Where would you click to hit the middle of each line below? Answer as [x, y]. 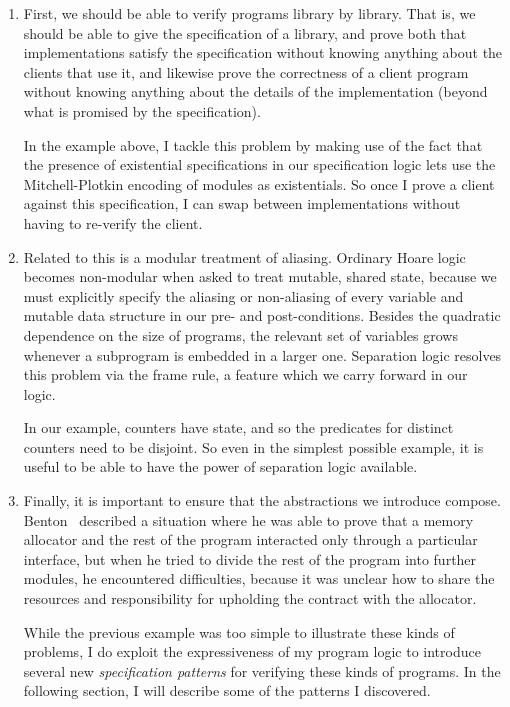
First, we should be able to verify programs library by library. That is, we [249, 13]
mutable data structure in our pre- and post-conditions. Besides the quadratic [262, 315]
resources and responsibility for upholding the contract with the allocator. [250, 598]
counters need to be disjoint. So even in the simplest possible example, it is [253, 446]
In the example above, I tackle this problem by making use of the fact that [253, 144]
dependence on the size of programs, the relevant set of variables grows [240, 334]
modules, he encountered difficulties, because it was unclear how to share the [259, 578]
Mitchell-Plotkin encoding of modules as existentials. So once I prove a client [259, 183]
